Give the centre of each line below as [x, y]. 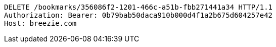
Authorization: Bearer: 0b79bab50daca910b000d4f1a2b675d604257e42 [139, 15]
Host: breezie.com [40, 23]
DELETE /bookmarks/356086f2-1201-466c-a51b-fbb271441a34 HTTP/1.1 [139, 7]
